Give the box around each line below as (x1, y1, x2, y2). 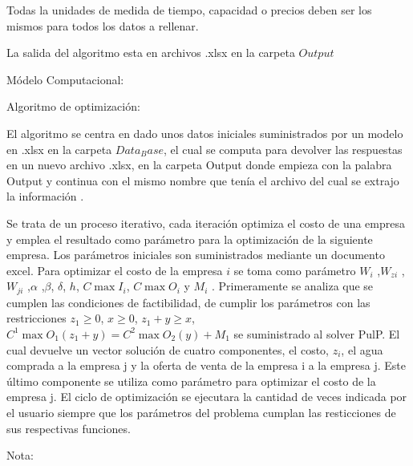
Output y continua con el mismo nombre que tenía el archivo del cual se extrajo (6, 172, 399, 188)
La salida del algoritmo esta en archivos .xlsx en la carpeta (6, 44, 295, 61)
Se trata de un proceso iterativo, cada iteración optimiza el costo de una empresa (6, 214, 405, 231)
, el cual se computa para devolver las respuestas (164, 140, 403, 157)
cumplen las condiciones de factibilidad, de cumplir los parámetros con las (6, 294, 370, 310)
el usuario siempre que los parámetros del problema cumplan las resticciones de (6, 403, 396, 420)
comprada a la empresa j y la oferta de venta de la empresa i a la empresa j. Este (6, 357, 407, 374)
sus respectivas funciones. (6, 419, 131, 436)
